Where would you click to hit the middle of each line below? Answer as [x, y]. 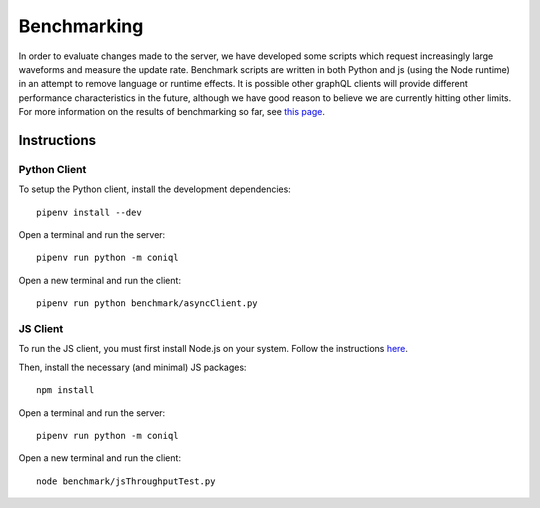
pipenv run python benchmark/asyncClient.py [147, 303]
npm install [65, 390]
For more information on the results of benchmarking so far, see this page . [171, 112]
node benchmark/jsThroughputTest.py [126, 481]
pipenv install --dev [89, 212]
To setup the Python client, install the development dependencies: [155, 189]
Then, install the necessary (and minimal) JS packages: [132, 367]
